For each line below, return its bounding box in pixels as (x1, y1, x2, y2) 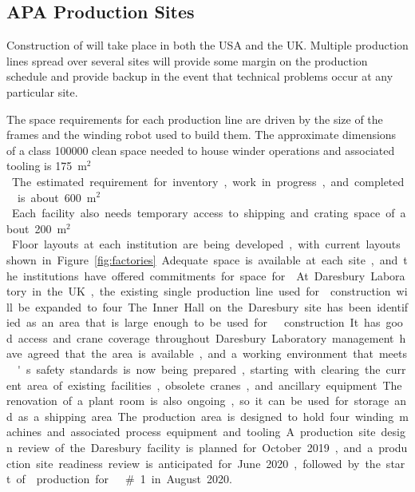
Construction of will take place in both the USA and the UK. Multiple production (6, 37, 409, 54)
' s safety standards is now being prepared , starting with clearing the (17, 361, 381, 378)
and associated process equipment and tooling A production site (47, 423, 376, 440)
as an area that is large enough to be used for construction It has (26, 314, 381, 331)
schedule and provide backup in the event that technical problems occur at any (6, 68, 393, 85)
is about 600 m (17, 188, 97, 205)
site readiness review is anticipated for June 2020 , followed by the (36, 454, 381, 471)
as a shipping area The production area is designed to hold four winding (18, 407, 394, 424)
